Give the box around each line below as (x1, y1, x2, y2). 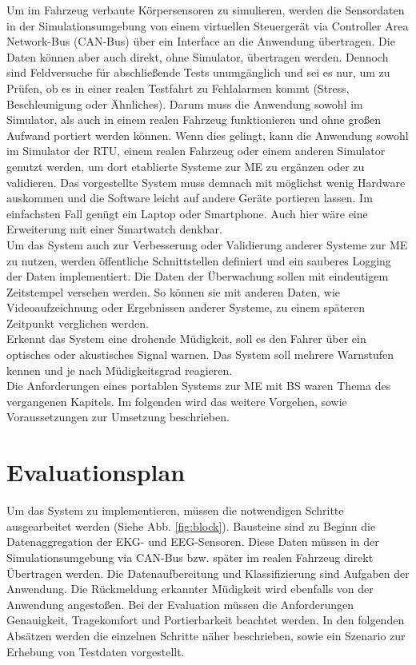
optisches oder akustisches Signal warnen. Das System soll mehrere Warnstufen (6, 346, 394, 363)
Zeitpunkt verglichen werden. (6, 314, 149, 331)
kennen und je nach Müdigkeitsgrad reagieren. (6, 361, 233, 378)
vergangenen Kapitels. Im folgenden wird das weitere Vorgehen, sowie (6, 392, 347, 409)
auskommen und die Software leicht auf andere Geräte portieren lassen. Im (6, 189, 373, 206)
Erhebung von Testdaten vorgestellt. (6, 643, 185, 659)
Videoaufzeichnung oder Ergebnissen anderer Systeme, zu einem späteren (6, 299, 365, 316)
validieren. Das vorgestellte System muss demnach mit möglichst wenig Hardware (6, 173, 406, 190)
